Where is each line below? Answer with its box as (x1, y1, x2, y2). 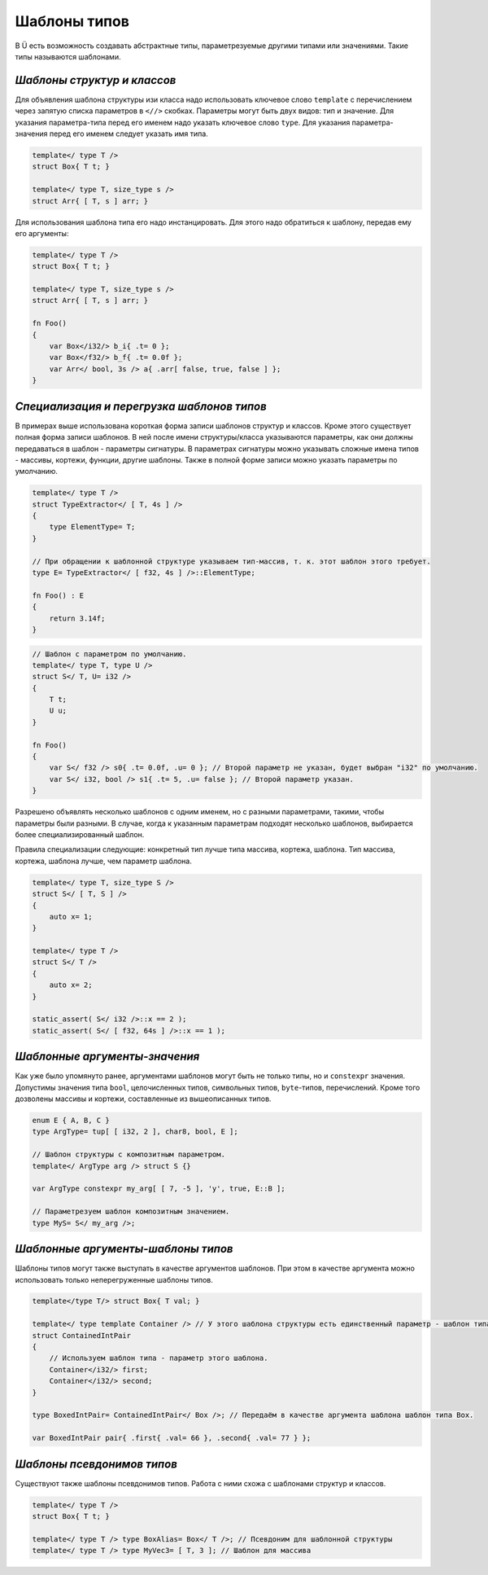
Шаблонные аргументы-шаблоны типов (15, 1242, 233, 1256)
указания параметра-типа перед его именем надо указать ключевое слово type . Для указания (15, 117, 351, 127)
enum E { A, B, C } (32, 1116, 110, 1125)
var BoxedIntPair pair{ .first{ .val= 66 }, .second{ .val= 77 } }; (32, 1433, 312, 1443)
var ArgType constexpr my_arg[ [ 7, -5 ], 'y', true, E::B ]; (32, 1184, 285, 1193)
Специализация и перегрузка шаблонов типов (15, 399, 268, 413)
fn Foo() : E (32, 590, 85, 600)
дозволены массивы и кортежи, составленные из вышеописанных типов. (15, 1094, 272, 1103)
